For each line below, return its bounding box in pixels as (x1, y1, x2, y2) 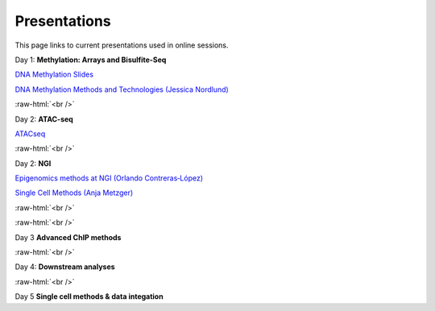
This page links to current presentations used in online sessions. (14, 40, 229, 50)
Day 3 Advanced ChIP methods (14, 232, 122, 242)
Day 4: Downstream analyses (14, 262, 116, 272)
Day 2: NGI (14, 158, 52, 168)
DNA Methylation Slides (14, 69, 94, 80)
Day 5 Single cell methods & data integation (14, 292, 164, 301)
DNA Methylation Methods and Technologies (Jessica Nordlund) (14, 85, 229, 94)
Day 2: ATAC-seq (14, 114, 74, 124)
